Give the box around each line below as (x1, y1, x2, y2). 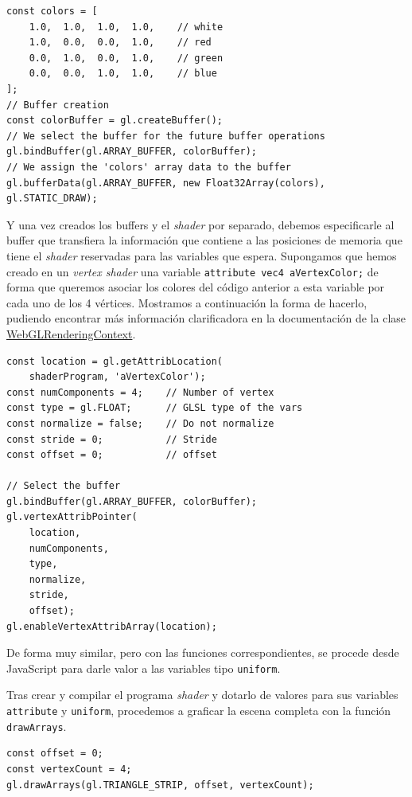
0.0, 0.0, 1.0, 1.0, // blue (29, 68, 217, 80)
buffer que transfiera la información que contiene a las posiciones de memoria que (6, 232, 402, 248)
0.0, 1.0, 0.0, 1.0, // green (29, 52, 223, 64)
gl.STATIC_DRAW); (6, 193, 98, 205)
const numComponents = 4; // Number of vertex (6, 386, 274, 398)
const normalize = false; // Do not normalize (6, 417, 274, 429)
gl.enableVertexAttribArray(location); (6, 620, 217, 632)
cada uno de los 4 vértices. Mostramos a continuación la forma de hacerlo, (6, 294, 367, 311)
